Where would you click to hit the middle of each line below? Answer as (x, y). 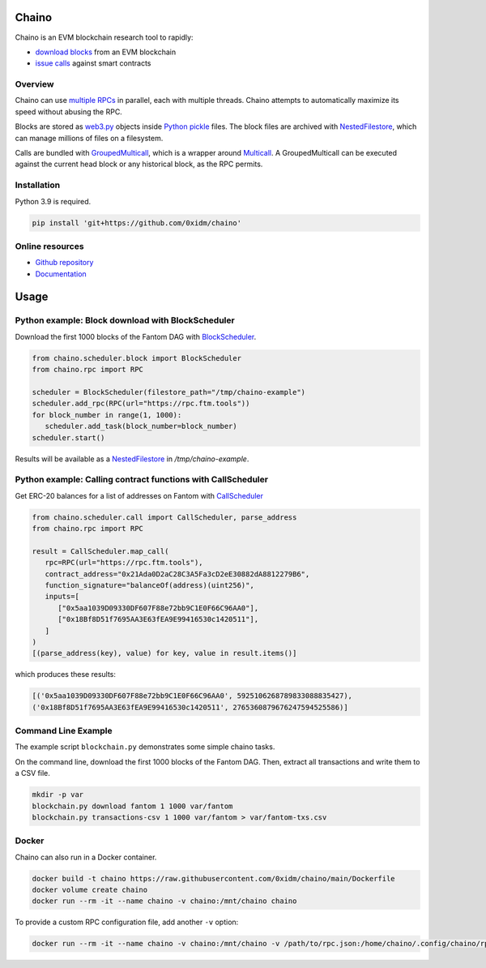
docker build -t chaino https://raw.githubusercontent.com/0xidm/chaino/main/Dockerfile (214, 878)
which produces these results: (66, 675)
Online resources (49, 246)
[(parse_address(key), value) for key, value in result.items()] (164, 653)
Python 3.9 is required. (53, 201)
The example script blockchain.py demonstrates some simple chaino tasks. (145, 747)
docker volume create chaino (90, 890)
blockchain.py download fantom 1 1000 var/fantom (132, 806)
